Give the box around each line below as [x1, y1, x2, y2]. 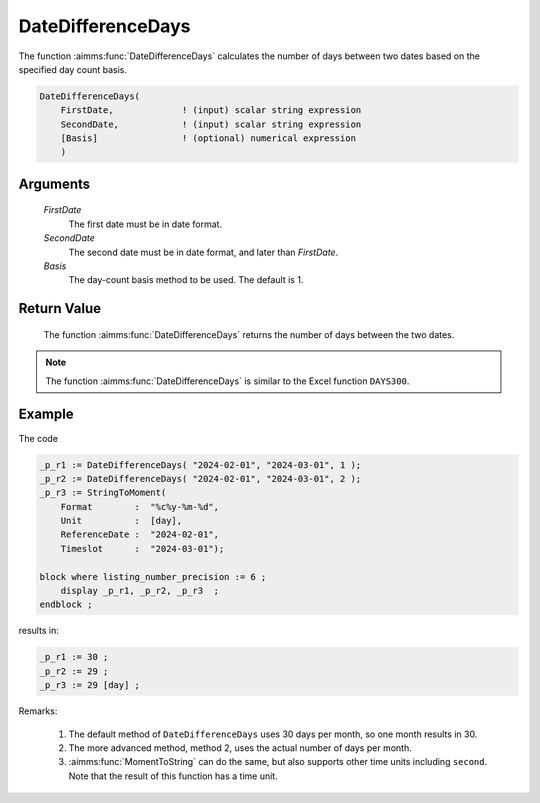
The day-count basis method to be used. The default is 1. [68, 274, 304, 286]
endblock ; [39, 599, 93, 610]
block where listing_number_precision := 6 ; [39, 571, 267, 582]
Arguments [18, 175, 91, 192]
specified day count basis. [18, 63, 128, 75]
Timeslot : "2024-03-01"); [60, 543, 225, 554]
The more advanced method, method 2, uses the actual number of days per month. [68, 741, 412, 754]
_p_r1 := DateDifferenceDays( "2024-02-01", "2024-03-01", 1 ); [39, 459, 362, 470]
